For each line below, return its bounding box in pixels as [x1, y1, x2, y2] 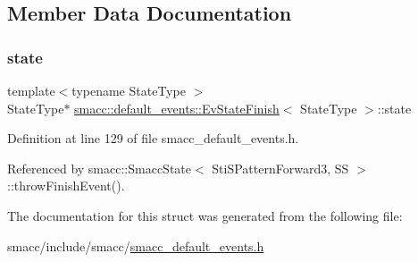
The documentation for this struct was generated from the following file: [7, 206, 403, 224]
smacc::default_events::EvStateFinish [74, 98, 280, 117]
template [7, 81, 55, 99]
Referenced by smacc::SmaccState [7, 158, 191, 177]
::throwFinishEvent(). [7, 176, 125, 195]
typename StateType [71, 81, 186, 99]
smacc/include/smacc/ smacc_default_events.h [7, 236, 264, 255]
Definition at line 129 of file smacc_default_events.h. [7, 129, 299, 148]
